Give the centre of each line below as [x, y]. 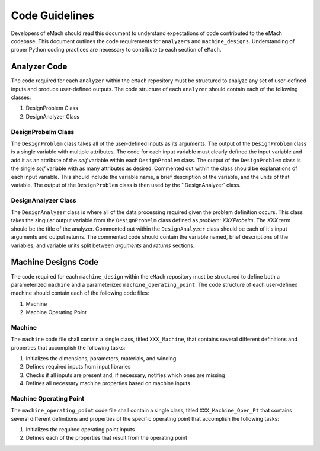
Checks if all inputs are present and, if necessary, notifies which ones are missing [125, 375]
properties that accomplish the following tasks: [68, 347]
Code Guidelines [53, 15]
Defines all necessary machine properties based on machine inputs [108, 383]
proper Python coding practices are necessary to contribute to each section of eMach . [116, 50]
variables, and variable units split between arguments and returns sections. [103, 245]
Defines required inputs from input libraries [78, 367]
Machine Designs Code [55, 262]
